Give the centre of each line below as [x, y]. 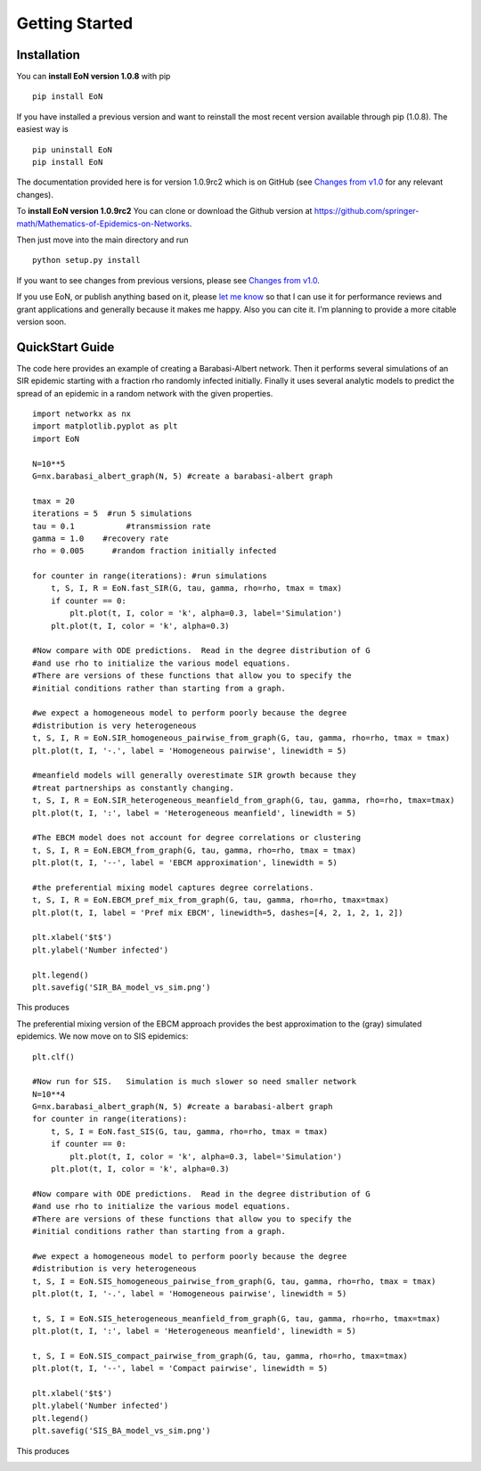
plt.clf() [53, 1057]
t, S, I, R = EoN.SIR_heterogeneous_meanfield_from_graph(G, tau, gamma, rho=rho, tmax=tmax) [244, 801]
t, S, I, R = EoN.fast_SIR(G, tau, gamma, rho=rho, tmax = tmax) [196, 588]
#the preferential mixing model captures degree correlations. [173, 887]
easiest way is [42, 129]
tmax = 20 [53, 501]
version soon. [41, 322]
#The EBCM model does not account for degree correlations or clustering [197, 838]
